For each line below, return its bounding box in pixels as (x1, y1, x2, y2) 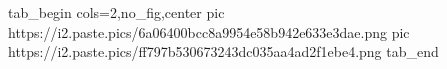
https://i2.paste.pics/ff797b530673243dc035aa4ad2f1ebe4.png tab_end (8, 41, 439, 62)
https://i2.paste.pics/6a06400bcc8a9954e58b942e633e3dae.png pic (8, 21, 410, 42)
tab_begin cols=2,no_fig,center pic (8, 2, 225, 22)
